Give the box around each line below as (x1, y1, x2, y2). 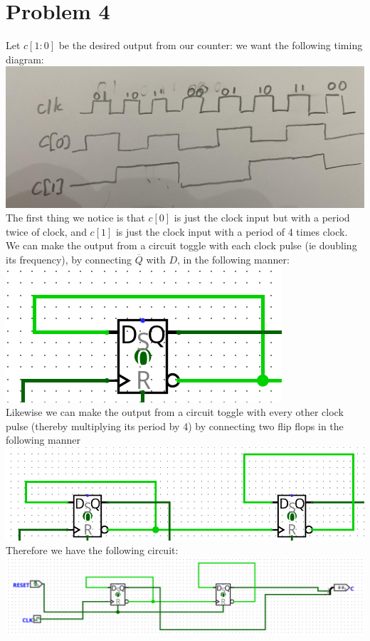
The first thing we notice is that (6, 210, 145, 225)
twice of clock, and (6, 224, 87, 239)
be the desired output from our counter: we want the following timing (58, 38, 363, 53)
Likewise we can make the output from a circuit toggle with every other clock (6, 405, 344, 419)
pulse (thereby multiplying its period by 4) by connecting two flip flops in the (6, 418, 344, 433)
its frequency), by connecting (6, 252, 132, 267)
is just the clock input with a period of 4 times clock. (115, 224, 348, 239)
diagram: (6, 51, 44, 66)
